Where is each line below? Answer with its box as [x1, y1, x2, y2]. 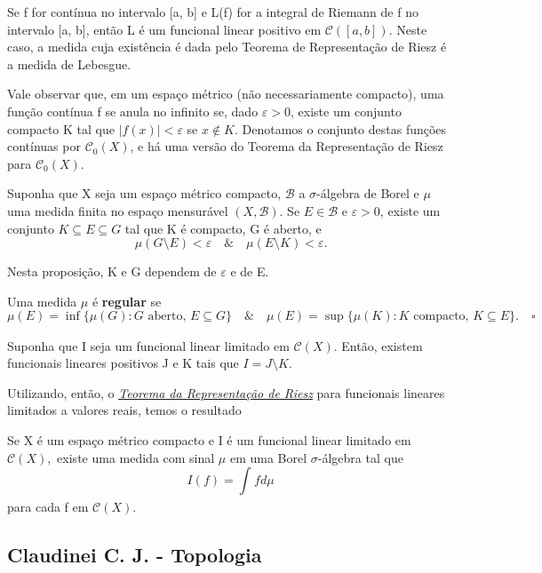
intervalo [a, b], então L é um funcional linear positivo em [7, 20, 322, 38]
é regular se [92, 291, 162, 310]
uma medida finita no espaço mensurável [7, 201, 228, 219]
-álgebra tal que [317, 448, 403, 466]
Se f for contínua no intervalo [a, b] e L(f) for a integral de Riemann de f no [7, 3, 418, 20]
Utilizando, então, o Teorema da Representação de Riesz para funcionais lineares [7, 383, 445, 402]
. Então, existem [333, 336, 423, 354]
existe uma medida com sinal [57, 448, 215, 466]
